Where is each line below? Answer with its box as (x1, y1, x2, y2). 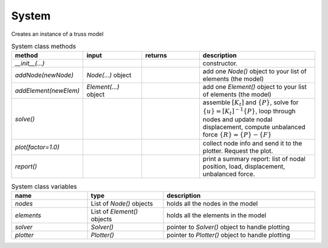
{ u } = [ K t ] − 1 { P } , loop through (202, 106, 296, 116)
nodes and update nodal (202, 115, 273, 124)
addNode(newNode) (15, 71, 74, 79)
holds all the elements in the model (166, 211, 267, 220)
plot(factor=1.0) (15, 143, 60, 152)
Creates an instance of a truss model (11, 30, 104, 38)
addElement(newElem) (15, 87, 80, 95)
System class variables (11, 182, 77, 190)
